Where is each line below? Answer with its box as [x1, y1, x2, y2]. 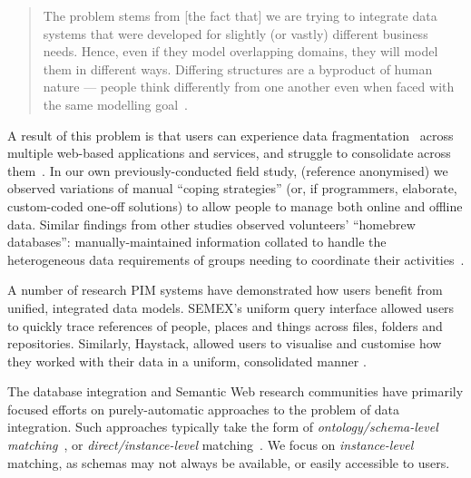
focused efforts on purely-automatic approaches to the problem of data [7, 399, 400, 418]
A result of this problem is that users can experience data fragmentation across [7, 125, 454, 144]
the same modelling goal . [43, 94, 188, 113]
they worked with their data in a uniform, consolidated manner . [7, 351, 367, 370]
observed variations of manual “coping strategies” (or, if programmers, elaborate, [7, 179, 457, 198]
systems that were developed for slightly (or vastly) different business [43, 24, 428, 43]
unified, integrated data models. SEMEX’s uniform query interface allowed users [7, 298, 455, 317]
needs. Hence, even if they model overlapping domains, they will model [43, 42, 438, 61]
